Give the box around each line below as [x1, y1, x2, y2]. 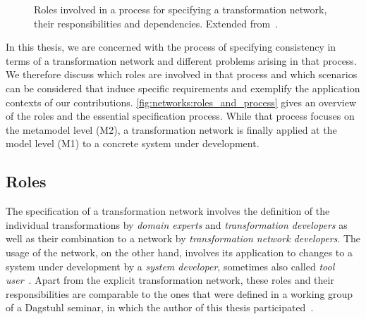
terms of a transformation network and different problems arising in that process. [6, 53, 357, 68]
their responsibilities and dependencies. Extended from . [34, 15, 278, 30]
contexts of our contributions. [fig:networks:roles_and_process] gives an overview [6, 94, 357, 109]
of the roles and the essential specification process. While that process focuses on [6, 108, 355, 123]
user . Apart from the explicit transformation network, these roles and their [6, 273, 334, 287]
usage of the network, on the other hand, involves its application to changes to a [6, 244, 353, 259]
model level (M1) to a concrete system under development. [6, 136, 260, 151]
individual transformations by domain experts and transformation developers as [6, 217, 348, 232]
